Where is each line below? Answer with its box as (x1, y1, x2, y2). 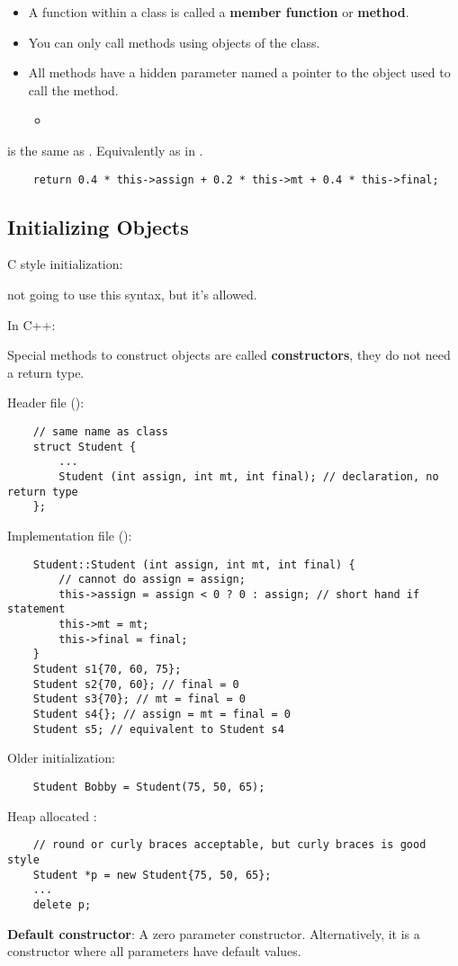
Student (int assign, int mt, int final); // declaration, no (58, 470, 439, 483)
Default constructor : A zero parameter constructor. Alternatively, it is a (7, 924, 420, 943)
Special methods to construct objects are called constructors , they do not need (7, 345, 451, 364)
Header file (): (7, 393, 85, 412)
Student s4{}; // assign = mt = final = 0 (32, 708, 291, 721)
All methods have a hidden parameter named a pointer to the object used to (28, 63, 451, 82)
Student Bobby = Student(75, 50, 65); (32, 780, 265, 793)
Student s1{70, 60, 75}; (32, 663, 182, 676)
